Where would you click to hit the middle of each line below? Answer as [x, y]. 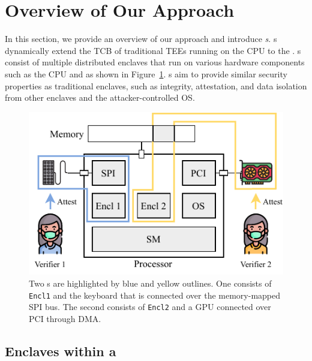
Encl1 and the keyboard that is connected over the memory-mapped [155, 295]
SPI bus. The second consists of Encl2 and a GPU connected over [150, 307]
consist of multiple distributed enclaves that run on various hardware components [155, 62]
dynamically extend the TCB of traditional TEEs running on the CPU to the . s [153, 50]
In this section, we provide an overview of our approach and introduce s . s [141, 39]
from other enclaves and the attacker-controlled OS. [100, 97]
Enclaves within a [61, 351]
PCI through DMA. [65, 318]
